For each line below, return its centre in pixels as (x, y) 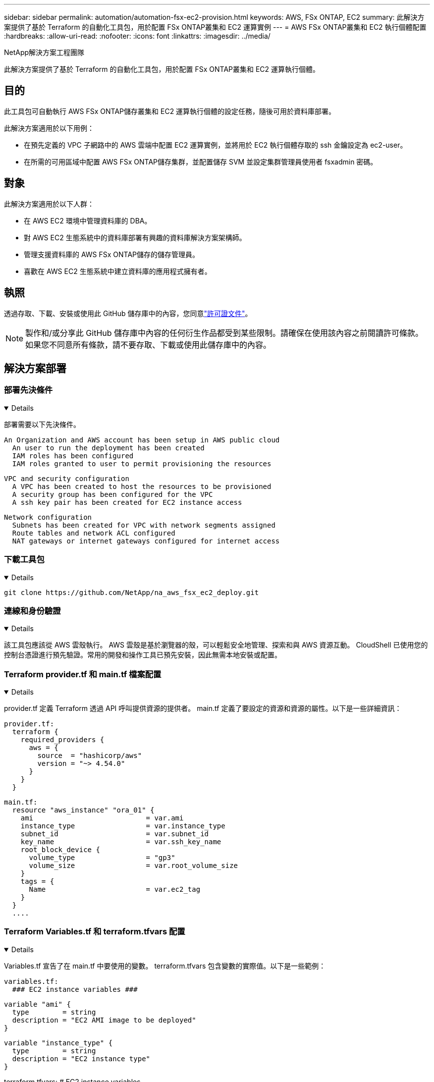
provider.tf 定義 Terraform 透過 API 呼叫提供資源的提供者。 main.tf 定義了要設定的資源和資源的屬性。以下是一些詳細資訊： (203, 708)
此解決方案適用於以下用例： (49, 128)
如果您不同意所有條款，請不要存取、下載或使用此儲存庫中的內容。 (148, 345)
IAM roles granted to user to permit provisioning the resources (142, 463)
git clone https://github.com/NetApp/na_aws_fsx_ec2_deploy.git (132, 592)
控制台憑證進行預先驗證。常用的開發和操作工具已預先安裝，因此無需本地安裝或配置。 (143, 655)
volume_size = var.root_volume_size (134, 866)
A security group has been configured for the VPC (112, 494)
